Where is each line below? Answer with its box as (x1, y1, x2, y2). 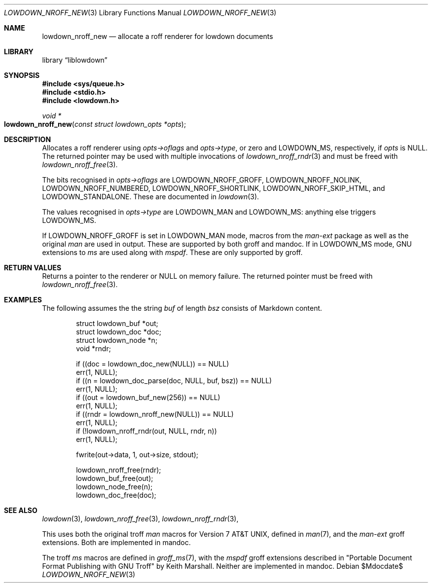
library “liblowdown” (42, 56, 108, 64)
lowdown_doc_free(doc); (76, 491, 156, 499)
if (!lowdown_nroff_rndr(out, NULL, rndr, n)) (76, 427, 217, 435)
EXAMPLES (4, 295, 42, 304)
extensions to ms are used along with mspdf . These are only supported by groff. (42, 248, 303, 257)
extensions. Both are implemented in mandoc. (42, 538, 191, 547)
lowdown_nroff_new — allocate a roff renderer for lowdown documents (42, 32, 273, 40)
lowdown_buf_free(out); (76, 474, 153, 482)
